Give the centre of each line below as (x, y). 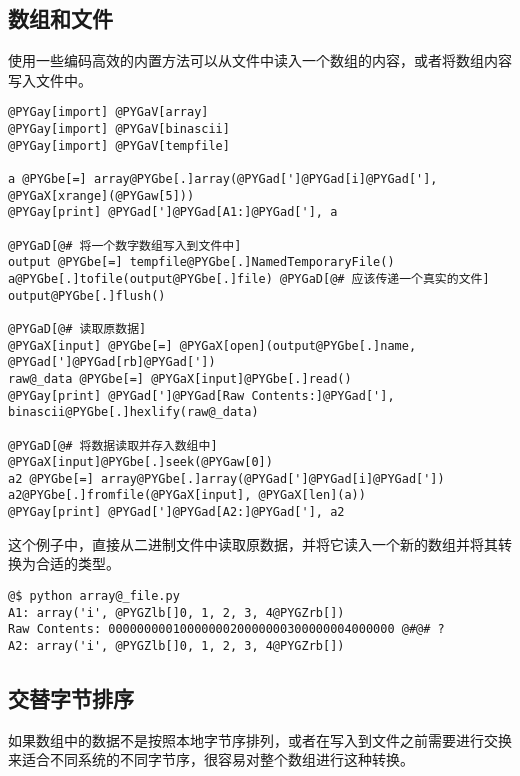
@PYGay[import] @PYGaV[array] (108, 112)
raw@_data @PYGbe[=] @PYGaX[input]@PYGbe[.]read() (180, 378)
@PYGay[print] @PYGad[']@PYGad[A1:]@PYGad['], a (173, 212)
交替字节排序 (71, 698)
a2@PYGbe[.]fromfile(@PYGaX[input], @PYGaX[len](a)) (187, 495)
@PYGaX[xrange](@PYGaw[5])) (101, 195)
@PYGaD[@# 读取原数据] (77, 328)
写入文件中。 (50, 79)
